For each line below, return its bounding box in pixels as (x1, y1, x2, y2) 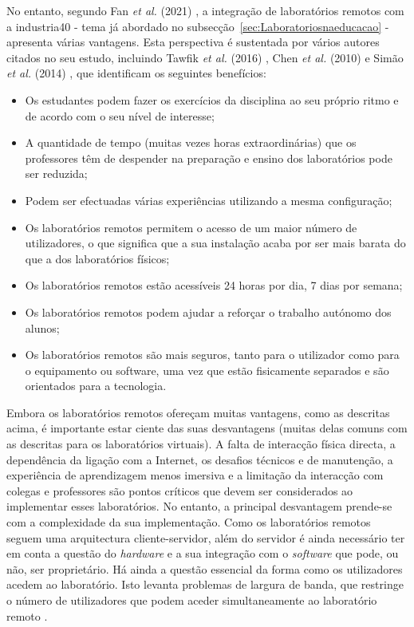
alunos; (25, 319, 60, 336)
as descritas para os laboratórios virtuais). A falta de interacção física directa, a (6, 436, 396, 452)
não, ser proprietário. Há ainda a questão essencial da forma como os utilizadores (6, 560, 403, 577)
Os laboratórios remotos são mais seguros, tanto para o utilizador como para (25, 346, 400, 363)
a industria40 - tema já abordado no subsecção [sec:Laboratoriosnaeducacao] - (6, 18, 389, 34)
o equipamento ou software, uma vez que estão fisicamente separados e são (25, 361, 389, 378)
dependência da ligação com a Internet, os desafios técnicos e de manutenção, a (6, 451, 393, 467)
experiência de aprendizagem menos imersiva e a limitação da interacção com (6, 467, 384, 483)
